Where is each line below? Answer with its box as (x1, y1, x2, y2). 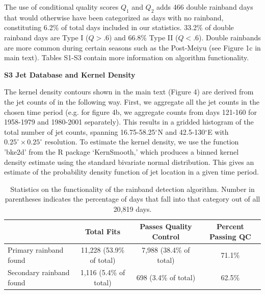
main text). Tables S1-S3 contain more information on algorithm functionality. (4, 52, 249, 63)
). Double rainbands (199, 32, 261, 42)
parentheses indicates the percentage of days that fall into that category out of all (5, 193, 260, 204)
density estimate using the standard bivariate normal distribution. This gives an (4, 156, 254, 167)
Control (152, 231, 180, 242)
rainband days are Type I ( (4, 32, 89, 42)
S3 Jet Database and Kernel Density (4, 69, 136, 80)
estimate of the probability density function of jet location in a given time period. (4, 166, 259, 177)
